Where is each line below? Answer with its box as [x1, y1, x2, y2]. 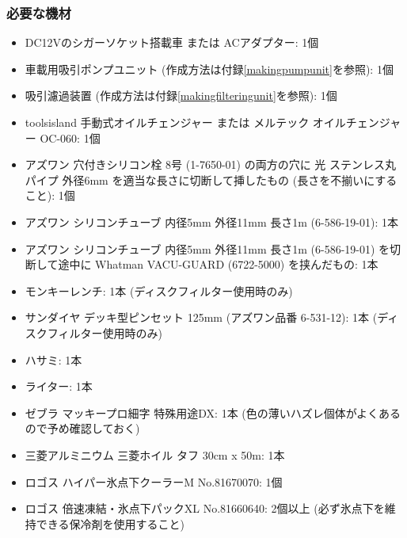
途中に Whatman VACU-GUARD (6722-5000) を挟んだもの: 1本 [58, 256, 378, 273]
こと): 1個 [25, 187, 75, 204]
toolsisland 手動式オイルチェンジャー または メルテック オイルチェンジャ [25, 114, 401, 130]
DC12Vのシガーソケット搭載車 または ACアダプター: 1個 [25, 34, 319, 51]
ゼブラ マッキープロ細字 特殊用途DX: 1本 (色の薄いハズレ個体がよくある [25, 404, 401, 421]
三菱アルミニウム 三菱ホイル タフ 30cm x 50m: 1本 [25, 446, 285, 463]
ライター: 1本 [25, 378, 93, 395]
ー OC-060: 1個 [25, 129, 101, 146]
